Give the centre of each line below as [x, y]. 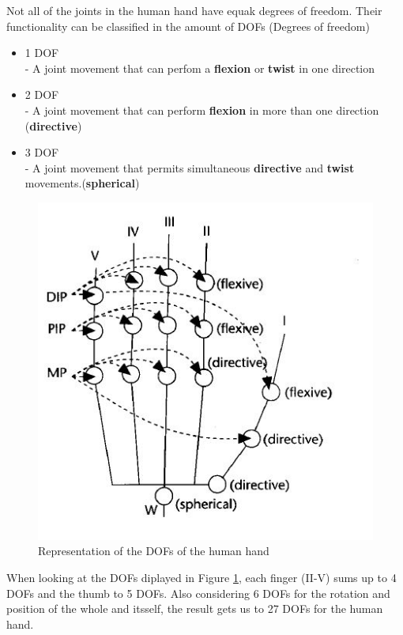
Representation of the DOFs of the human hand [154, 551]
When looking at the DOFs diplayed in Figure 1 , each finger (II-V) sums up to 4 [201, 578]
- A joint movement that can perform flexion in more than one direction [202, 110]
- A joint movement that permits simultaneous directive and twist [190, 167]
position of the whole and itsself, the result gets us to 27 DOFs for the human [195, 609]
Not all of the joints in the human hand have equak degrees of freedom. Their [194, 10]
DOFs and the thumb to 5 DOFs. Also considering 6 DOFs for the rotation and [198, 593]
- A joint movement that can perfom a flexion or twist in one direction [200, 68]
